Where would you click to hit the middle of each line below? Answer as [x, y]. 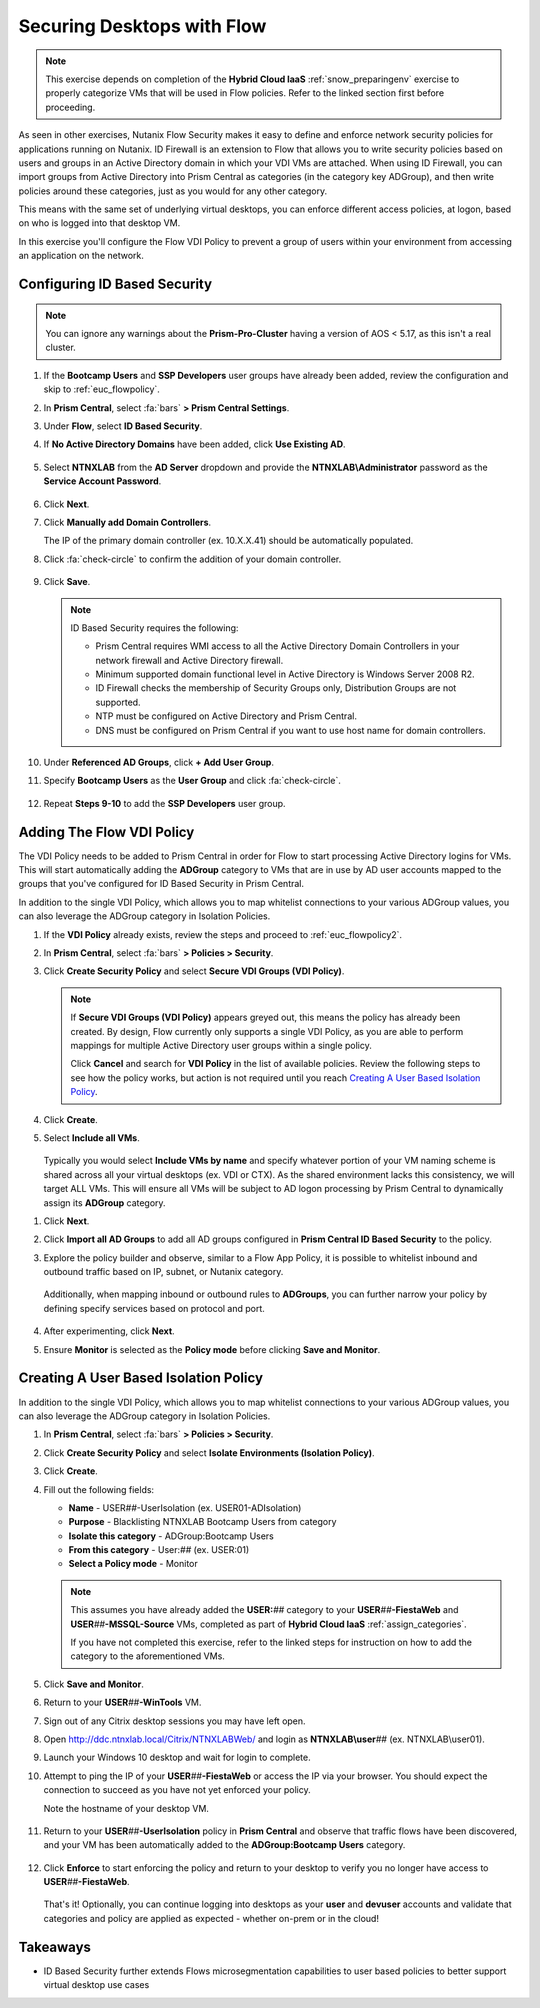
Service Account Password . [102, 481]
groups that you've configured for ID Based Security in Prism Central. [161, 884]
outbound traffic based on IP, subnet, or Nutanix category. [163, 1272]
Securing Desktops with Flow [142, 26]
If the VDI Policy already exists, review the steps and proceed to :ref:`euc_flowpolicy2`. [223, 934]
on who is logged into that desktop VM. [99, 223]
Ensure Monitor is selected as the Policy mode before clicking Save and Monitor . [212, 1349]
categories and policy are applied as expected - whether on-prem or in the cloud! [211, 1918]
